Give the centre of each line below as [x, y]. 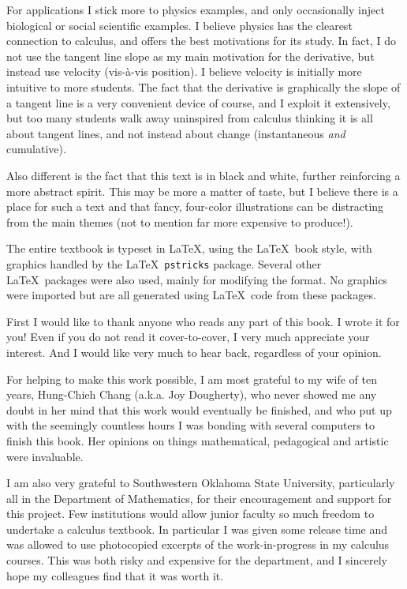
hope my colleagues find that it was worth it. [115, 575]
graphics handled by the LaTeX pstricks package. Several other [164, 263]
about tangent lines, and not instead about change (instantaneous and [176, 133]
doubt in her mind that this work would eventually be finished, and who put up [199, 409]
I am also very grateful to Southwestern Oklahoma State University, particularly [201, 483]
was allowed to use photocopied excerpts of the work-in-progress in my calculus [198, 544]
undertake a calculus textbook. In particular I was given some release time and [197, 529]
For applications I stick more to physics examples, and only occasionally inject [196, 9]
